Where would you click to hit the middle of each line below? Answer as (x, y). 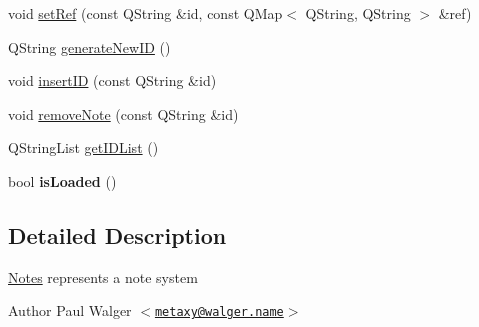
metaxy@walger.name (219, 312)
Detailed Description (117, 234)
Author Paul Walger (70, 310)
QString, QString (358, 13)
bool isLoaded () (62, 180)
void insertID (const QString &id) (112, 80)
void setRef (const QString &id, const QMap (145, 13)
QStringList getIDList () (83, 147)
